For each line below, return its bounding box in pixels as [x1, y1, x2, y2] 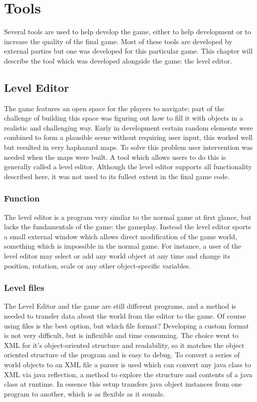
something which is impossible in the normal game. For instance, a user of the [4, 241, 241, 251]
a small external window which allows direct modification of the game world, [4, 231, 237, 241]
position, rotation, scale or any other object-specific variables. [4, 260, 191, 270]
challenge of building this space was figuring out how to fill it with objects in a [4, 113, 243, 123]
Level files [4, 281, 45, 294]
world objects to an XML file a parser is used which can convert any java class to [4, 359, 251, 370]
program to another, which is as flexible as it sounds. [4, 388, 165, 399]
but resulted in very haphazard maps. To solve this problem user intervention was [4, 142, 253, 152]
